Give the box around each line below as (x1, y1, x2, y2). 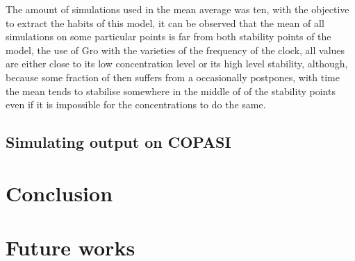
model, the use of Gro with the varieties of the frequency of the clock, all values (6, 42, 345, 57)
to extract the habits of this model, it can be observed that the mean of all (6, 15, 324, 30)
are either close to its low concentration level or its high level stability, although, (6, 56, 348, 71)
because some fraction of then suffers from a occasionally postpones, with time (6, 69, 340, 84)
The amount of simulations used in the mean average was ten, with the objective (6, 2, 349, 16)
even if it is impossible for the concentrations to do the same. (6, 97, 266, 112)
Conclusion (6, 178, 113, 207)
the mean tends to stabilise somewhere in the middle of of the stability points (6, 83, 336, 98)
